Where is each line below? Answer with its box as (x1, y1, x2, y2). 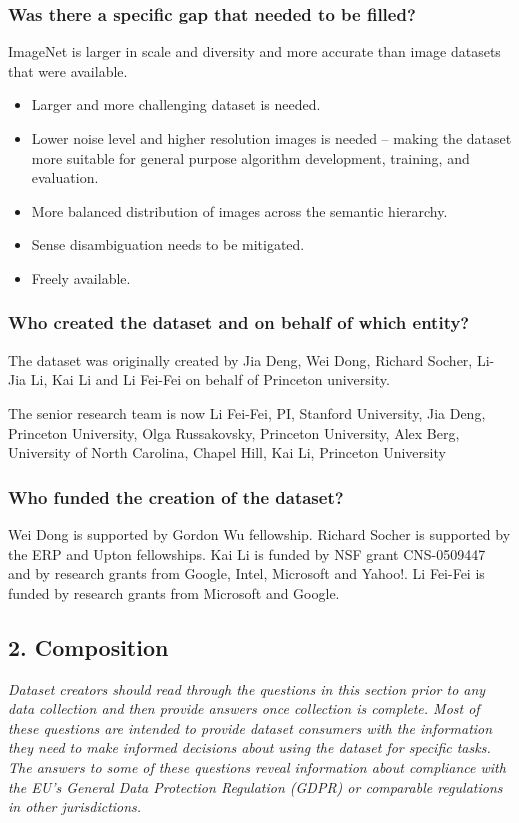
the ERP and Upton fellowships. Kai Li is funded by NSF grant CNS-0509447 (8, 543, 486, 564)
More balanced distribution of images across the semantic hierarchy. (31, 200, 448, 221)
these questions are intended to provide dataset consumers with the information (8, 717, 493, 738)
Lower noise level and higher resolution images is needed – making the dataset (31, 128, 512, 148)
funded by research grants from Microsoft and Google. (8, 582, 340, 603)
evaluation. (31, 167, 99, 188)
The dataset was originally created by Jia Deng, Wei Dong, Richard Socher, (8, 349, 473, 370)
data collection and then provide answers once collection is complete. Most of (8, 698, 480, 719)
